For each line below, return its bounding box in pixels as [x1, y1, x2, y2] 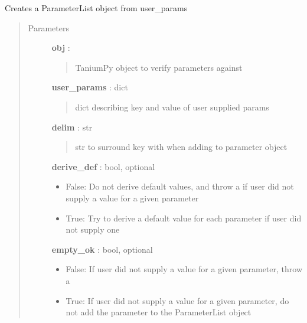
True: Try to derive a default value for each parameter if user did [66, 211, 302, 224]
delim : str [51, 120, 93, 133]
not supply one [66, 223, 120, 236]
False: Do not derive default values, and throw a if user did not [66, 180, 294, 193]
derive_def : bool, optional [51, 160, 155, 172]
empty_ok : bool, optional [51, 243, 153, 255]
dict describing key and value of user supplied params [75, 100, 269, 113]
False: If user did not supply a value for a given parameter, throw [66, 263, 303, 275]
